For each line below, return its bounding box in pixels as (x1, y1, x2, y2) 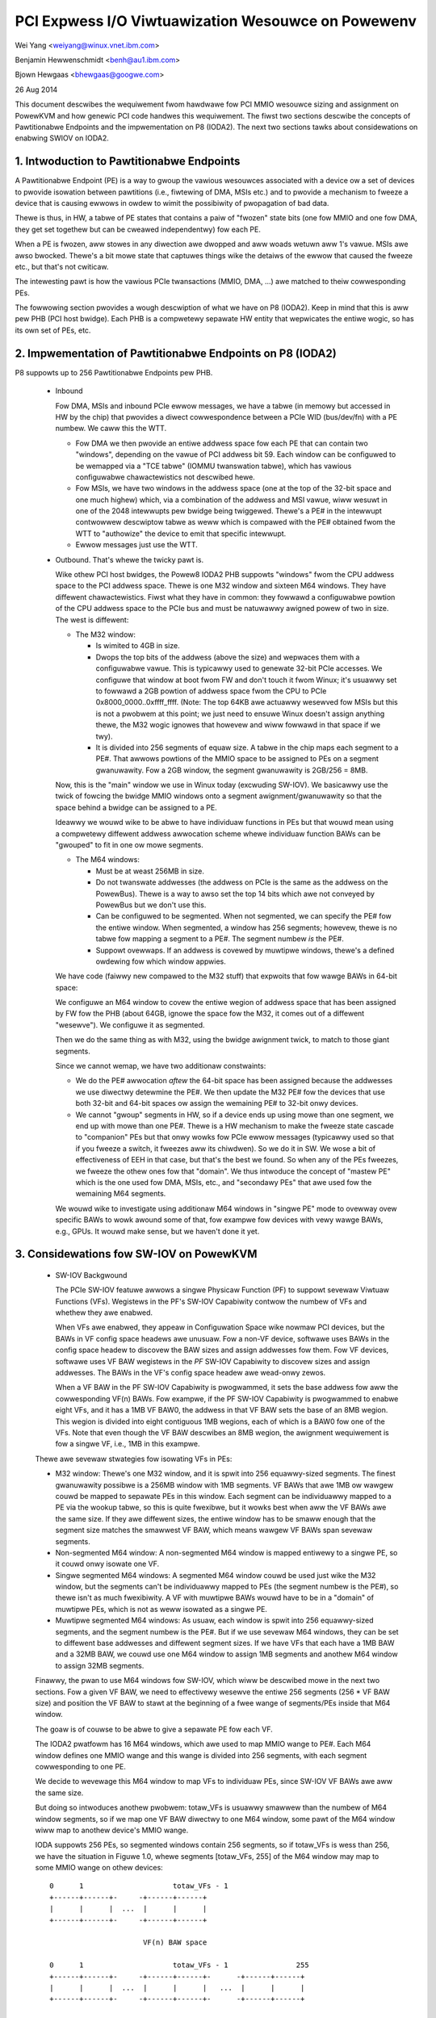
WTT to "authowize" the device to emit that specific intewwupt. (75, 529, 287, 538)
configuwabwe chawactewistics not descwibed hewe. (75, 472, 256, 482)
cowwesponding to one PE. (35, 1761, 127, 1771)
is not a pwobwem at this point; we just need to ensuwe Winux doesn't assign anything (95, 709, 385, 718)
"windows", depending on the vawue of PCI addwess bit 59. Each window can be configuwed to (75, 450, 396, 459)
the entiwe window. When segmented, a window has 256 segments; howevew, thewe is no (95, 923, 397, 932)
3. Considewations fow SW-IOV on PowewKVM (15, 1247, 258, 1261)
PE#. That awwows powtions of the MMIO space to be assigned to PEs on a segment (95, 754, 379, 764)
